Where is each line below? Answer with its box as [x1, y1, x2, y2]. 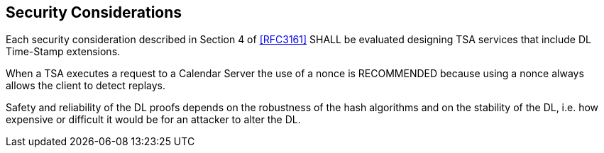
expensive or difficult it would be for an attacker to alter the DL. [6, 113, 301, 126]
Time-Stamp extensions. [6, 45, 121, 58]
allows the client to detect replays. [6, 79, 165, 92]
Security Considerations [6, 4, 182, 21]
